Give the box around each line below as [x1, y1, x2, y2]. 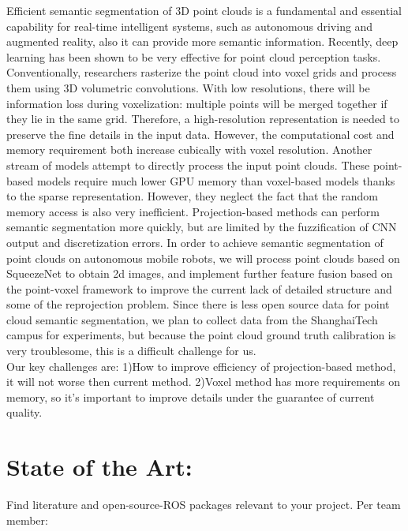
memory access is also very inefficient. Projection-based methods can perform [6, 203, 380, 219]
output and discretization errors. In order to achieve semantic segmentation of [6, 234, 384, 250]
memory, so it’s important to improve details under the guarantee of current [6, 388, 375, 405]
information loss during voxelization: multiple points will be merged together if [6, 95, 387, 111]
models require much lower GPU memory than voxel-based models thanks [36, 172, 395, 189]
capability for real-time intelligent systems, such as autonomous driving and [6, 17, 373, 34]
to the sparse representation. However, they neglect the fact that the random [6, 188, 378, 204]
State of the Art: [6, 451, 193, 483]
